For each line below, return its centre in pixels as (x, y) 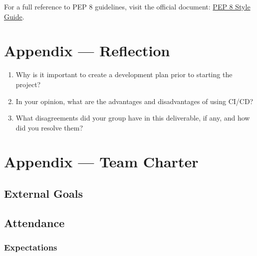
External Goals (43, 193)
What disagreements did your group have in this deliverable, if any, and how (133, 118)
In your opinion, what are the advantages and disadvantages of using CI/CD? (134, 101)
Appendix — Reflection (87, 51)
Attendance (34, 222)
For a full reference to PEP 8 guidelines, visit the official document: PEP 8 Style (127, 6)
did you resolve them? (49, 127)
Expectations (31, 247)
